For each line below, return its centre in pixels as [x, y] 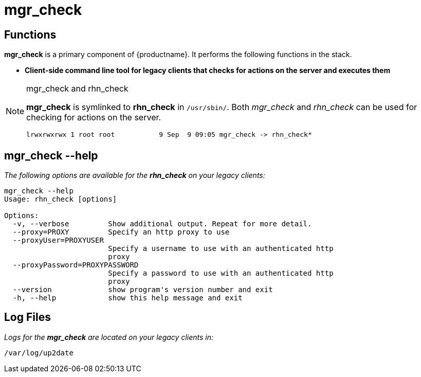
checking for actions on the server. [94, 118]
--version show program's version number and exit [143, 290]
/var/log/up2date [39, 353]
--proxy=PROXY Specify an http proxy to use [121, 232]
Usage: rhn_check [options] [61, 199]
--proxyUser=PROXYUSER [58, 240]
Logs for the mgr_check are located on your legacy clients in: [109, 337]
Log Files [28, 317]
